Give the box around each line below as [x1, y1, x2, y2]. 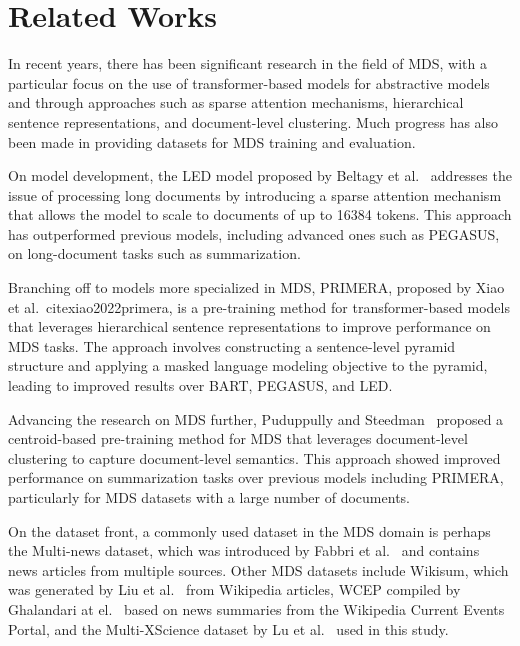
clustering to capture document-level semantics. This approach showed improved [8, 447, 501, 468]
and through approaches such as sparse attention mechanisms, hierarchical [8, 92, 464, 113]
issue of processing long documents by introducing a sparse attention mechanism [8, 184, 502, 205]
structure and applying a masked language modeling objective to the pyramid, [8, 355, 488, 376]
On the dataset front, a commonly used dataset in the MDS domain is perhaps [8, 520, 491, 541]
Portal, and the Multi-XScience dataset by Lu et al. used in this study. [8, 618, 449, 639]
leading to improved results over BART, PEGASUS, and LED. [8, 375, 393, 396]
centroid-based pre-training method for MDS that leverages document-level [8, 428, 468, 449]
